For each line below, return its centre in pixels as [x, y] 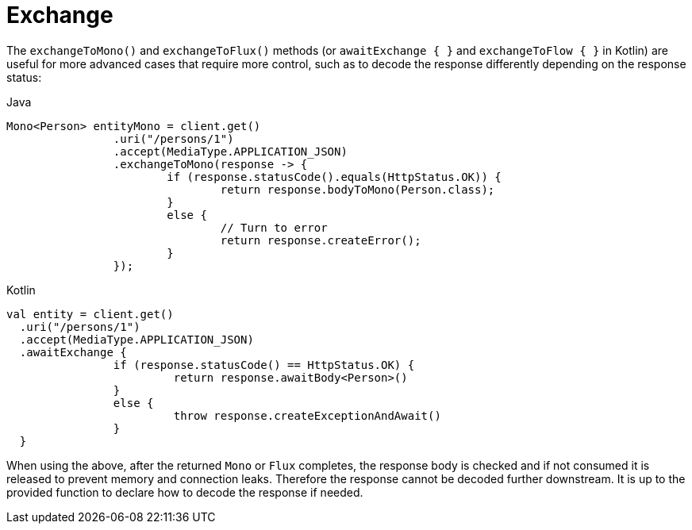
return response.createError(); [321, 240]
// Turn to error [274, 227]
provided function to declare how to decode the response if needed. [185, 492]
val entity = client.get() [90, 314]
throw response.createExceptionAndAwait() [307, 415]
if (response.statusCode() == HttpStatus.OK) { [264, 365]
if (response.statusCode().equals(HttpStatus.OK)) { [334, 177]
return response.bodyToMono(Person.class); [358, 189]
